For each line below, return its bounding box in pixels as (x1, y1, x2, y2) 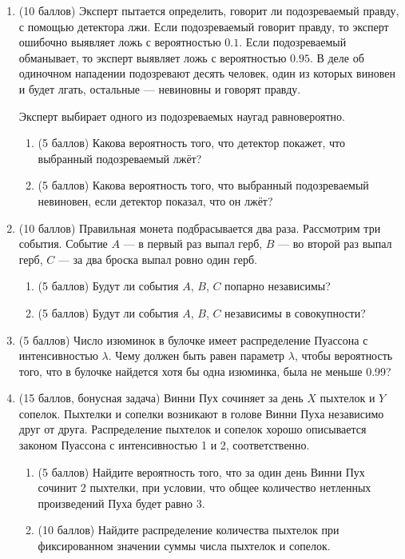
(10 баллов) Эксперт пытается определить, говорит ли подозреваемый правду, (18, 2, 399, 18)
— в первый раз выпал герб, (123, 235, 263, 252)
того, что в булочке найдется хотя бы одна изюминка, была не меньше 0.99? (18, 362, 391, 379)
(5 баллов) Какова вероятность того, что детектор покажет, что (38, 134, 345, 151)
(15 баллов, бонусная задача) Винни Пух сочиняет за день (18, 389, 304, 406)
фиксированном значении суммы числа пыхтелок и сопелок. (38, 537, 331, 554)
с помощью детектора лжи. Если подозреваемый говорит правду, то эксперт (18, 18, 389, 34)
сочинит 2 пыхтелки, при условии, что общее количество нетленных (38, 479, 371, 496)
